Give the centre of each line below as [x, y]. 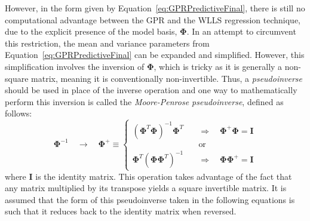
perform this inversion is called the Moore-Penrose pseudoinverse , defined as [144, 101]
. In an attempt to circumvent [241, 31]
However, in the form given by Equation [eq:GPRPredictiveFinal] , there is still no [155, 8]
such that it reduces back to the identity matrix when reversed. [121, 211]
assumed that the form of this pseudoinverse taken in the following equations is [150, 199]
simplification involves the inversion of [75, 66]
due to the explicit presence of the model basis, [91, 31]
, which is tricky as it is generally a [218, 66]
